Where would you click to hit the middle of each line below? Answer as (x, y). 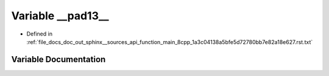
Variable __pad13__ (60, 16)
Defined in (40, 34)
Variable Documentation (58, 59)
